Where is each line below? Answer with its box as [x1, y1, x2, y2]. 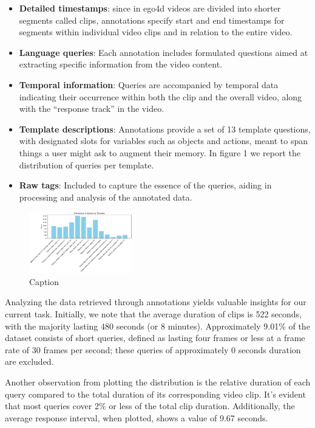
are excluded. [5, 355, 54, 368]
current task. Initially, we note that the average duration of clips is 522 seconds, [5, 307, 302, 320]
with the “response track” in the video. [19, 102, 164, 115]
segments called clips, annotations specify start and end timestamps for [19, 13, 285, 26]
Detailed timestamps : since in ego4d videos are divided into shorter [19, 2, 281, 14]
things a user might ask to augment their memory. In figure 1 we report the [19, 146, 301, 159]
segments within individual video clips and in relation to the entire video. [19, 26, 293, 38]
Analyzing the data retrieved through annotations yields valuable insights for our [5, 295, 307, 308]
